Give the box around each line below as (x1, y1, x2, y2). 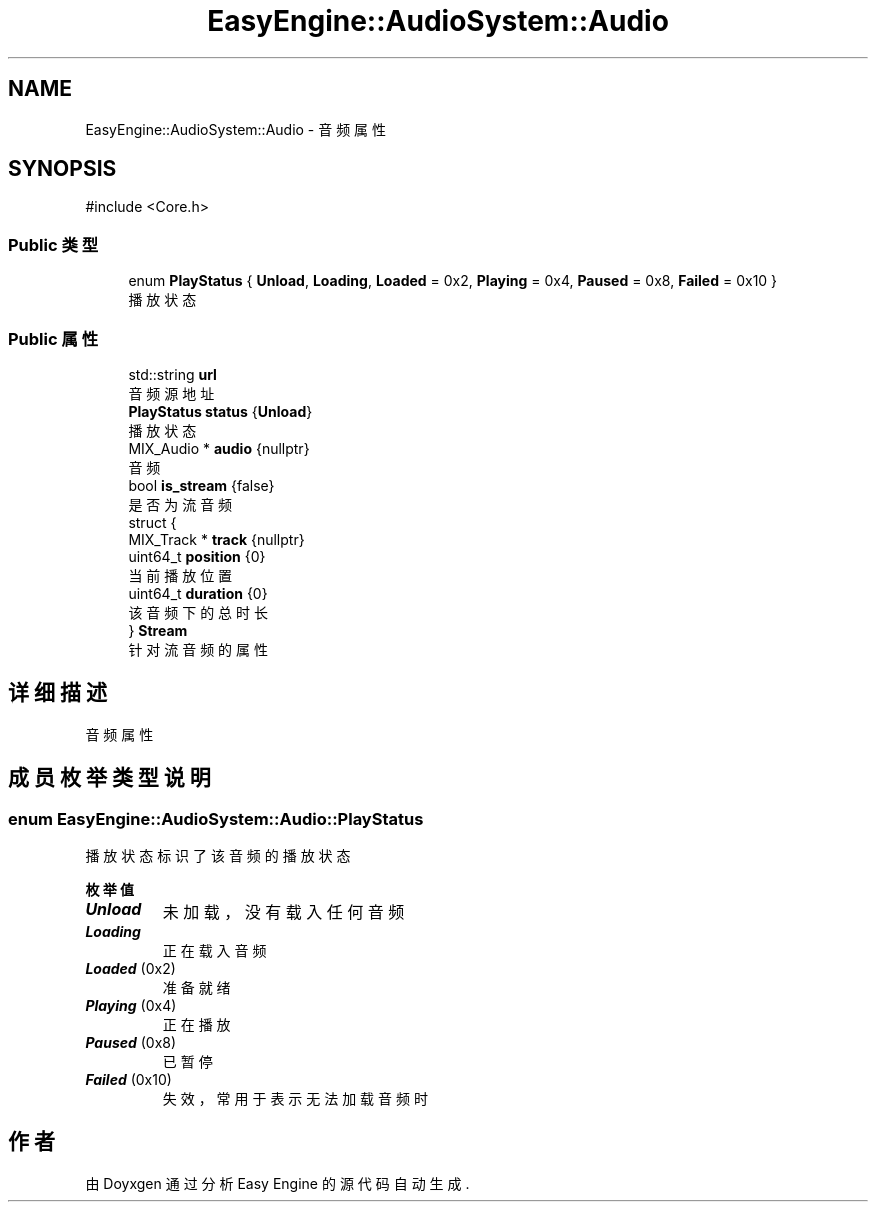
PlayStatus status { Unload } (128, 402, 313, 420)
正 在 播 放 (162, 1016, 231, 1033)
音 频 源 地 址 (128, 384, 215, 402)
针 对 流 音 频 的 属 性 (128, 640, 268, 658)
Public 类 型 (8, 234, 99, 255)
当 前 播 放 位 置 (128, 566, 233, 584)
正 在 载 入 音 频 (162, 942, 267, 959)
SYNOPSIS (8, 156, 117, 182)
